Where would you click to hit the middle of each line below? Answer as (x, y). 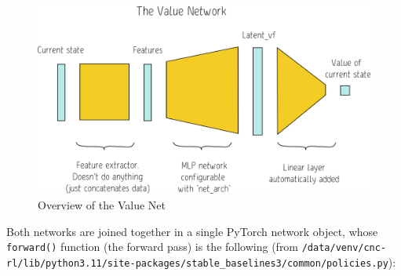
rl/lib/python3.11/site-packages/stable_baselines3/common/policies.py (197, 263)
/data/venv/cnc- (344, 248)
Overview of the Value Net (102, 204)
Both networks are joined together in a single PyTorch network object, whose (192, 231)
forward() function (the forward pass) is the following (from (153, 247)
